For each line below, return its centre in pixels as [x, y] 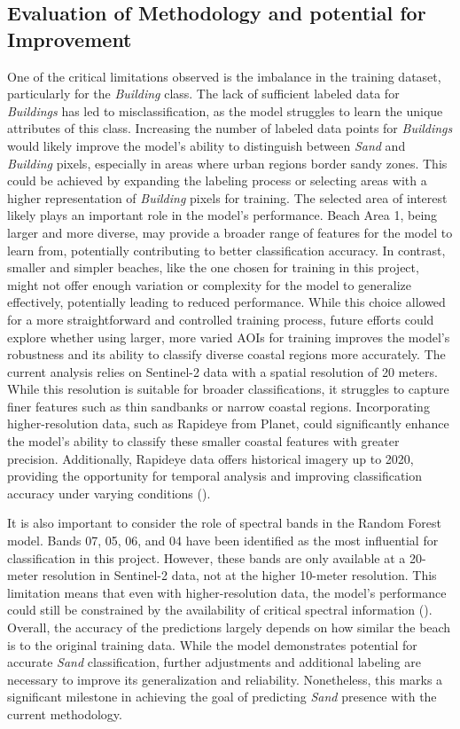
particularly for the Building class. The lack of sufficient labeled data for [203, 94]
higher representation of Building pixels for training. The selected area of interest [227, 197]
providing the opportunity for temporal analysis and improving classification [215, 476]
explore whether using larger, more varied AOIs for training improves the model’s [229, 337]
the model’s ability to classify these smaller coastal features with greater [203, 441]
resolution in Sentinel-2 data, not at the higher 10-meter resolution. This [239, 575]
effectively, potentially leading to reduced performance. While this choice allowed [226, 302]
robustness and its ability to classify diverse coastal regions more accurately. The [226, 354]
